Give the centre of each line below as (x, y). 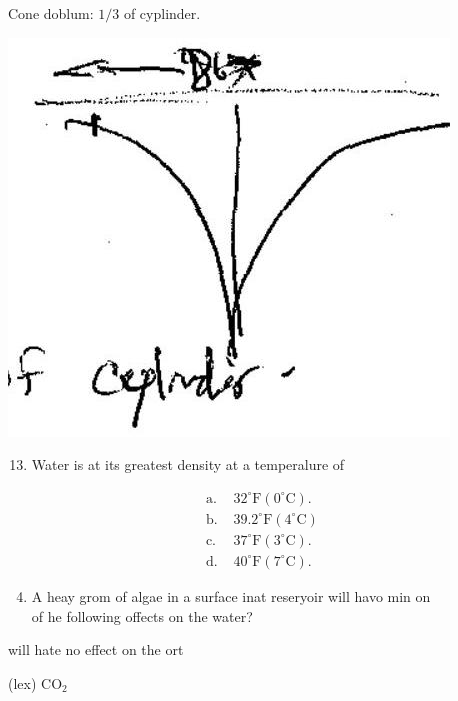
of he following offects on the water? (142, 615)
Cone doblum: (51, 13)
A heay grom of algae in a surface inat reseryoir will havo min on (231, 595)
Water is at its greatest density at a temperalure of (188, 464)
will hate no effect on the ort (96, 649)
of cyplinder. (162, 13)
